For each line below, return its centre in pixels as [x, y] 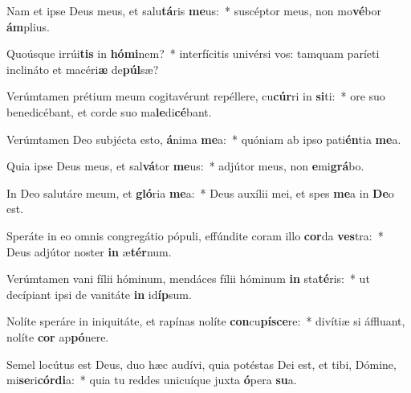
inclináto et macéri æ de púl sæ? [83, 69]
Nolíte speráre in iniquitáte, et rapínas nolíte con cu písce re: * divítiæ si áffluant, [206, 321]
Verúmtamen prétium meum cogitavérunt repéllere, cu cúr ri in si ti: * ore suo [196, 96]
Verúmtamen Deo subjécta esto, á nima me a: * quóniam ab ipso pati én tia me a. [204, 139]
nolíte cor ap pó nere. [58, 336]
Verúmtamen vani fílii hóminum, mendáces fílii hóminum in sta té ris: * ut [188, 278]
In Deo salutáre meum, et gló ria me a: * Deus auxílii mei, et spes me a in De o [200, 192]
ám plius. [28, 26]
